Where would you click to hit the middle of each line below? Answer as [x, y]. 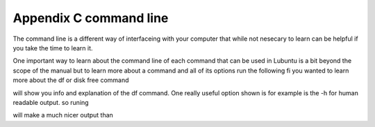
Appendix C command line [91, 18]
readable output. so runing [51, 102]
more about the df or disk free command [71, 80]
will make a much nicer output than [63, 115]
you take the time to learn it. [53, 48]
